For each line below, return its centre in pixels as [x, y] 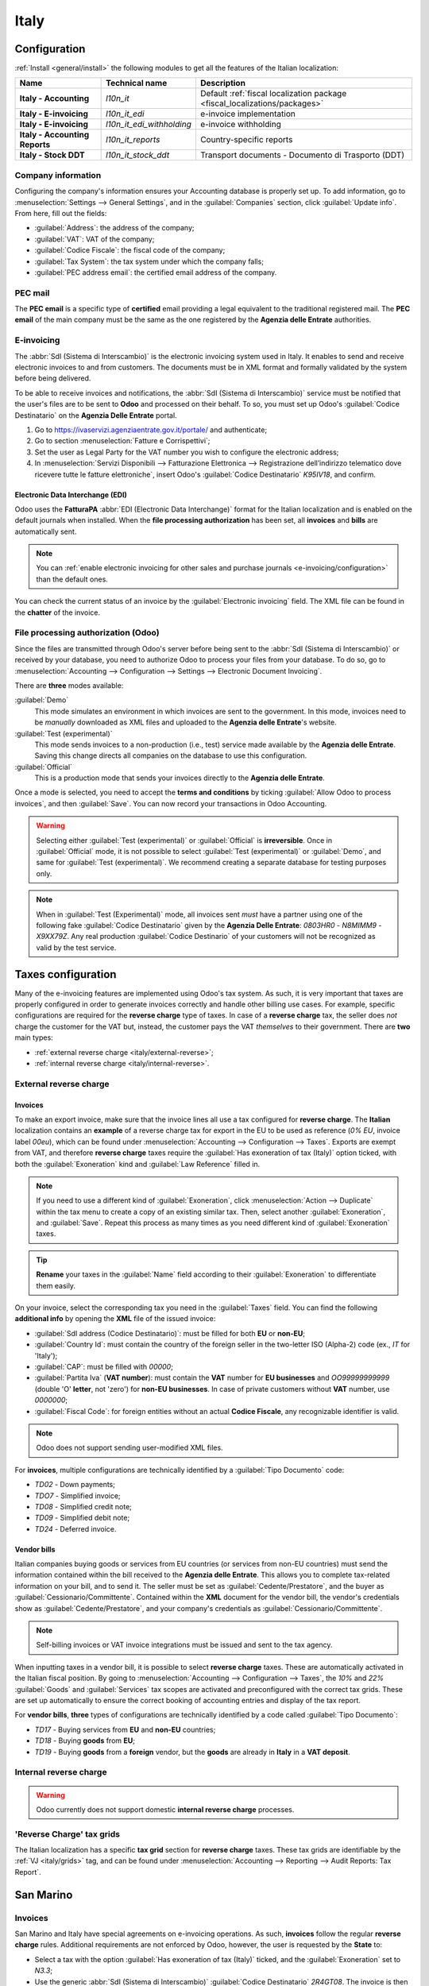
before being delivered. [53, 378]
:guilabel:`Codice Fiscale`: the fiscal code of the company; [130, 250]
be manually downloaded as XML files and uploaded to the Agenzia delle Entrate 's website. [186, 722]
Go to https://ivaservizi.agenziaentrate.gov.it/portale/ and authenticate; [151, 430]
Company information [58, 175]
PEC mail [32, 292]
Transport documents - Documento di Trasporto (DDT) [302, 155]
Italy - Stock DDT [52, 155]
